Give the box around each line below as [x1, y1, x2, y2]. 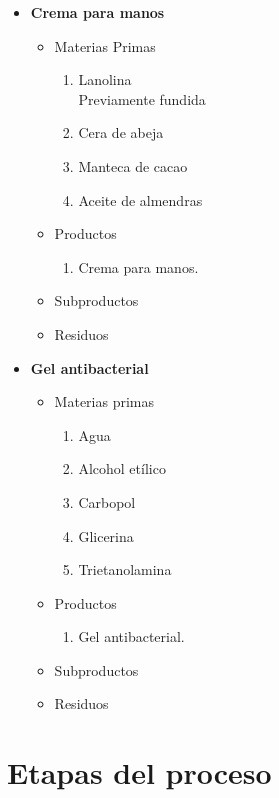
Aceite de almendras [78, 189, 203, 210]
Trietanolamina [78, 559, 172, 580]
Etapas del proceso [7, 752, 272, 793]
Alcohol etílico [78, 458, 166, 479]
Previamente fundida [78, 88, 206, 109]
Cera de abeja [78, 122, 164, 143]
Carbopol [78, 491, 136, 512]
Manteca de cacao [78, 155, 188, 176]
